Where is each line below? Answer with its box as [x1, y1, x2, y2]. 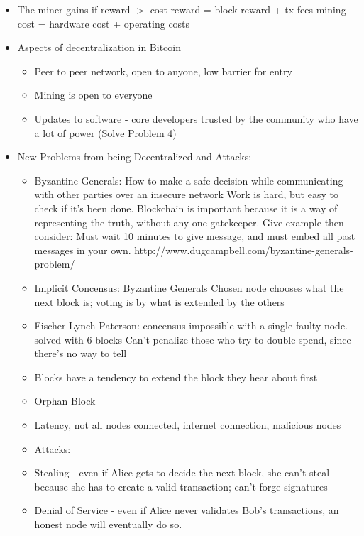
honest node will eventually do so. [34, 517, 182, 532]
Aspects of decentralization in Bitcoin [17, 40, 182, 55]
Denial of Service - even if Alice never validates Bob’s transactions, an [34, 503, 339, 518]
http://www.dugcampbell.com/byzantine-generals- [134, 242, 353, 257]
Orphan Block [34, 393, 96, 408]
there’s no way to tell [34, 346, 127, 361]
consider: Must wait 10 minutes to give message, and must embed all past [34, 229, 355, 244]
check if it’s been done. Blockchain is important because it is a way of [34, 200, 338, 215]
